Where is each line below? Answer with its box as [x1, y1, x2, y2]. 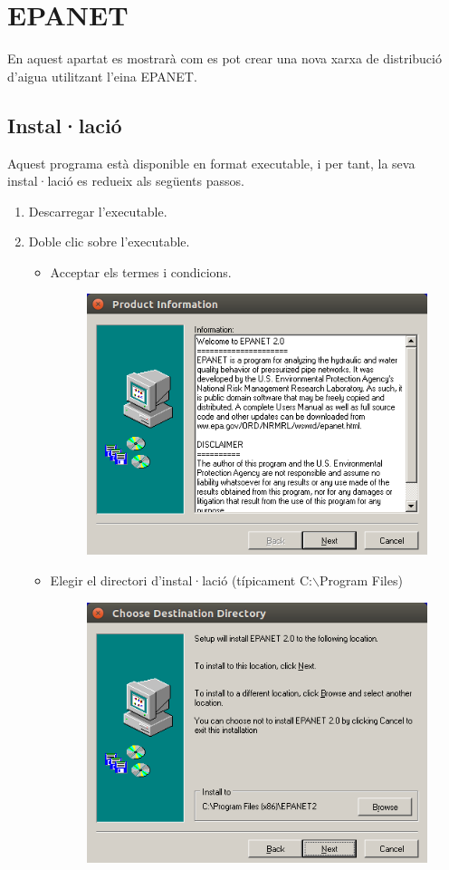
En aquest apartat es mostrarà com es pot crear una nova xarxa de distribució [7, 49, 442, 68]
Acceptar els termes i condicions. [50, 262, 232, 281]
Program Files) [319, 570, 403, 589]
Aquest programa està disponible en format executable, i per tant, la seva [7, 153, 416, 172]
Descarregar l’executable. [28, 201, 167, 220]
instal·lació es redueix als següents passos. [7, 171, 244, 190]
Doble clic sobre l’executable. [28, 232, 190, 251]
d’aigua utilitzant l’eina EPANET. [7, 66, 197, 85]
